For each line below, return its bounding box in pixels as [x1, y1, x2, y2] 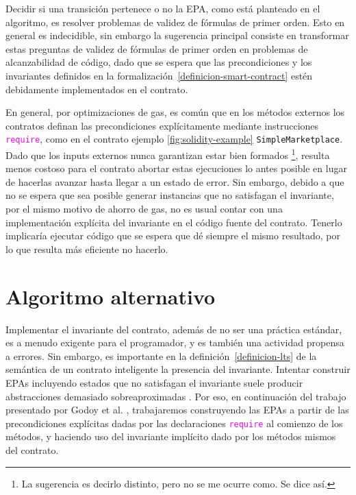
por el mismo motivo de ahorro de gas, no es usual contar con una [5, 202, 283, 216]
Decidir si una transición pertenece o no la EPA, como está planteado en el [5, 1, 320, 15]
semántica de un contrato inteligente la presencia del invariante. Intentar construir [5, 362, 351, 376]
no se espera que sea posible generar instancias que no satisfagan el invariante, [5, 188, 334, 202]
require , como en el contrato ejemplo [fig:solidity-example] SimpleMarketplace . [5, 132, 343, 146]
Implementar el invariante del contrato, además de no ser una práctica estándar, [5, 322, 342, 336]
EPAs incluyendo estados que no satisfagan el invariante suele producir [5, 375, 303, 389]
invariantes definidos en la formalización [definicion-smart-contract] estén [5, 68, 313, 82]
